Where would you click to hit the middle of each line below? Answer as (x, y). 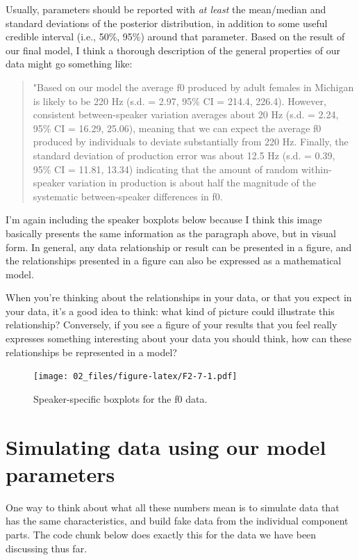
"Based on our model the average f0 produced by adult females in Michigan (193, 87)
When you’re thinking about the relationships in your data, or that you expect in (179, 297)
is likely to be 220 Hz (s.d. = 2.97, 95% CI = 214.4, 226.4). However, (179, 101)
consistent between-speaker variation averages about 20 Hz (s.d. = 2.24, (186, 114)
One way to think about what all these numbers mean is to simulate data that (173, 507)
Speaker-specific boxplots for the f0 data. (120, 398)
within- (317, 169)
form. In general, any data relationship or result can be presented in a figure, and (179, 247)
